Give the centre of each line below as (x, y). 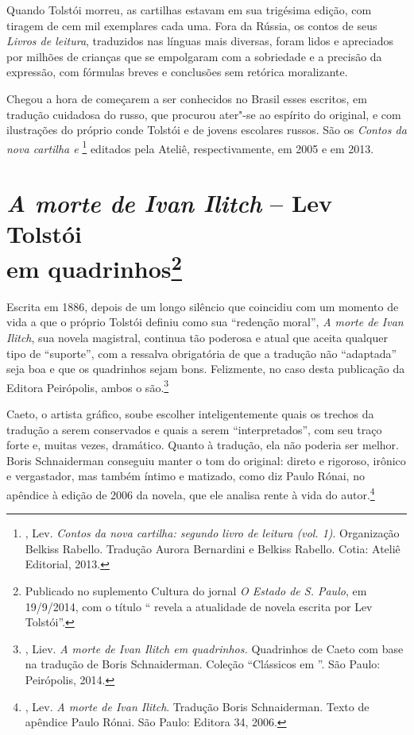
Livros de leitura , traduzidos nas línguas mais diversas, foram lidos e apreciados (200, 41)
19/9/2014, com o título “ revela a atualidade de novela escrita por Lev (199, 606)
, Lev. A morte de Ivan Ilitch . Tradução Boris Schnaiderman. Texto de (197, 706)
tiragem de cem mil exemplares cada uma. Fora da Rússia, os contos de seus (192, 25)
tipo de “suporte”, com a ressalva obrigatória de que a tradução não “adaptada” (202, 353)
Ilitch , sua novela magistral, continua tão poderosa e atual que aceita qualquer (197, 338)
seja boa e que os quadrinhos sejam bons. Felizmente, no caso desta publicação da (206, 369)
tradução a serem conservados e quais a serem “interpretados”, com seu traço (194, 429)
